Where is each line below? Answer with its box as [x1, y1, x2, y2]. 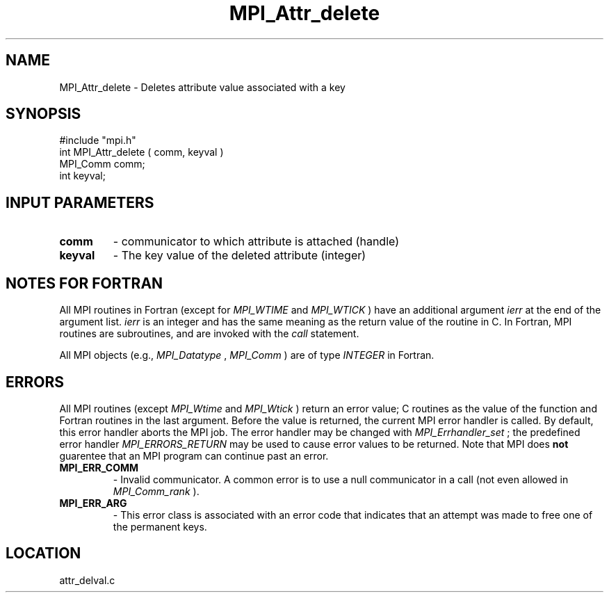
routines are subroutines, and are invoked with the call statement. [59, 328, 359, 340]
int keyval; [59, 170, 106, 182]
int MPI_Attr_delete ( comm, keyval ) [59, 146, 224, 159]
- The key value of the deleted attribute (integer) [113, 248, 366, 263]
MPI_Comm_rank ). [113, 485, 200, 497]
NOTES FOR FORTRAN [6, 274, 163, 292]
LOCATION [6, 544, 81, 563]
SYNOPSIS [6, 105, 81, 123]
